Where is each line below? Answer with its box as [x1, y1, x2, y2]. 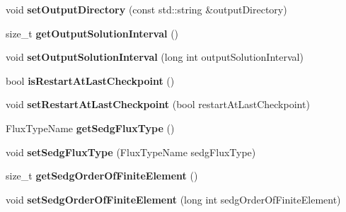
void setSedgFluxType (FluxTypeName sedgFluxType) [6, 144, 256, 159]
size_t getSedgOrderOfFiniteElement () [6, 168, 198, 183]
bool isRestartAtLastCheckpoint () [6, 73, 175, 88]
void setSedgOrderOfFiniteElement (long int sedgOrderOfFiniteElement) [6, 192, 341, 206]
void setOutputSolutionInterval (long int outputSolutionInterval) [6, 49, 304, 64]
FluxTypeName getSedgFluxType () [6, 120, 175, 135]
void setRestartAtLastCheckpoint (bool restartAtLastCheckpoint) [6, 97, 310, 112]
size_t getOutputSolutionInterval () [6, 25, 179, 40]
